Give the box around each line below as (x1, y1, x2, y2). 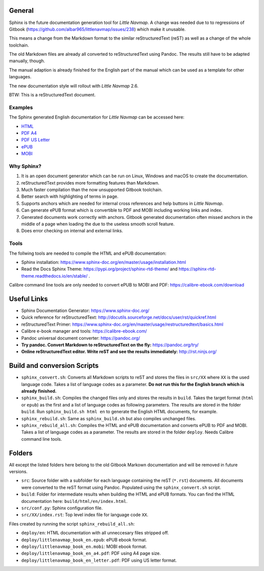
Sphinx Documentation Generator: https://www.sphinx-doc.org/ (21, 308, 150, 313)
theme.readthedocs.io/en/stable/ (21, 273, 88, 279)
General (9, 6, 34, 15)
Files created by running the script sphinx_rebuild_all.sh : (9, 521, 135, 526)
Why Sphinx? (9, 163, 42, 169)
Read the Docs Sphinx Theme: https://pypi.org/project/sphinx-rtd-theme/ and (21, 266, 178, 272)
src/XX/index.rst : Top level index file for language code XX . (21, 512, 149, 518)
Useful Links (9, 294, 48, 303)
